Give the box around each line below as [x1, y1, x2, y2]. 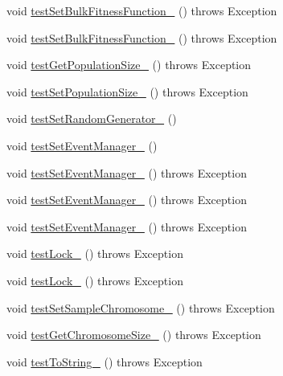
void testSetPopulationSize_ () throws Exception [6, 83, 248, 100]
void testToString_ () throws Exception [6, 353, 203, 370]
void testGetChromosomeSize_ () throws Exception [6, 326, 261, 343]
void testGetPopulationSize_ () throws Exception [6, 56, 252, 73]
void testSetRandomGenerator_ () [6, 110, 177, 127]
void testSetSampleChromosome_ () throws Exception [6, 299, 275, 316]
